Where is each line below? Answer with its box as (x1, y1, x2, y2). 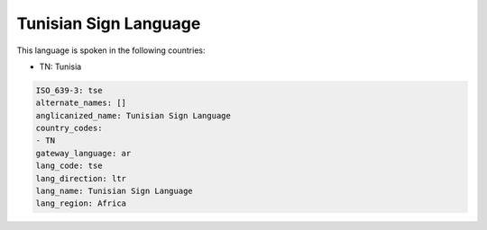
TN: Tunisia (39, 61, 82, 72)
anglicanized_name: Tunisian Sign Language (35, 111, 232, 120)
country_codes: (35, 123, 103, 134)
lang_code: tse (35, 161, 103, 171)
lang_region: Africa (35, 199, 126, 208)
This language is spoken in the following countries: (16, 45, 206, 56)
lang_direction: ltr (35, 173, 126, 183)
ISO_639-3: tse (35, 85, 103, 95)
